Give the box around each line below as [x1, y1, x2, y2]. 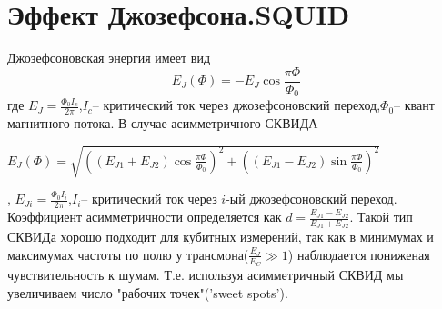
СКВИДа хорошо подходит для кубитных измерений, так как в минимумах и [7, 227, 434, 246]
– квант [394, 95, 435, 115]
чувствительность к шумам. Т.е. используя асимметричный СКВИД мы [7, 265, 404, 284]
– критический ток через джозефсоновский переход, [92, 95, 381, 115]
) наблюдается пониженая [287, 244, 430, 264]
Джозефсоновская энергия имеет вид [7, 48, 211, 67]
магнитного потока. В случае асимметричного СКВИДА [7, 114, 318, 133]
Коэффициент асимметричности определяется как [7, 207, 282, 226]
